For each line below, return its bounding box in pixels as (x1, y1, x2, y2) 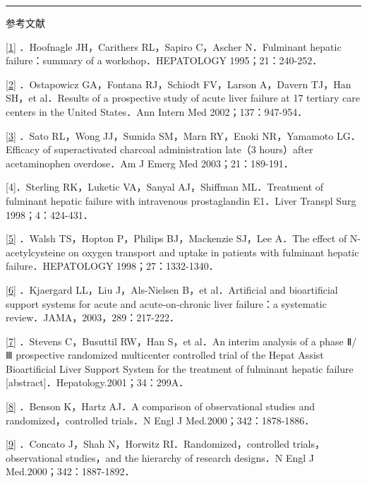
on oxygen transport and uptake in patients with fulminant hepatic (68, 244, 359, 259)
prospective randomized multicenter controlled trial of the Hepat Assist (16, 347, 324, 362)
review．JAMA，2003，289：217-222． (6, 310, 180, 325)
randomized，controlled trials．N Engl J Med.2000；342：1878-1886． (6, 412, 315, 427)
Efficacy (6, 142, 40, 157)
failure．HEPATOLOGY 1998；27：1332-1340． (6, 258, 219, 273)
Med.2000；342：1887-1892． (6, 464, 135, 479)
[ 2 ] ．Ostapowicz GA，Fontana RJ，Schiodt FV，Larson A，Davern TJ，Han (6, 76, 351, 91)
